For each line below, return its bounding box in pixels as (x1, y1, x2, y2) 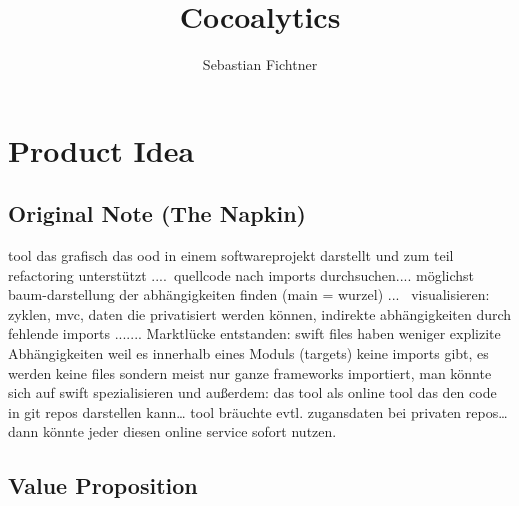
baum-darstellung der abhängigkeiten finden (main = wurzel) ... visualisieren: (8, 284, 490, 305)
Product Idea (8, 129, 195, 170)
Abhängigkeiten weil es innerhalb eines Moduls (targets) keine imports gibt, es (8, 343, 489, 364)
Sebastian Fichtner (202, 54, 318, 75)
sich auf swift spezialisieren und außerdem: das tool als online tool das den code (8, 382, 497, 403)
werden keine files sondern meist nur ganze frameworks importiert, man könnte (8, 362, 492, 383)
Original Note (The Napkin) (8, 198, 306, 229)
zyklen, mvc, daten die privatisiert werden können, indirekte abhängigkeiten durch (8, 303, 512, 324)
